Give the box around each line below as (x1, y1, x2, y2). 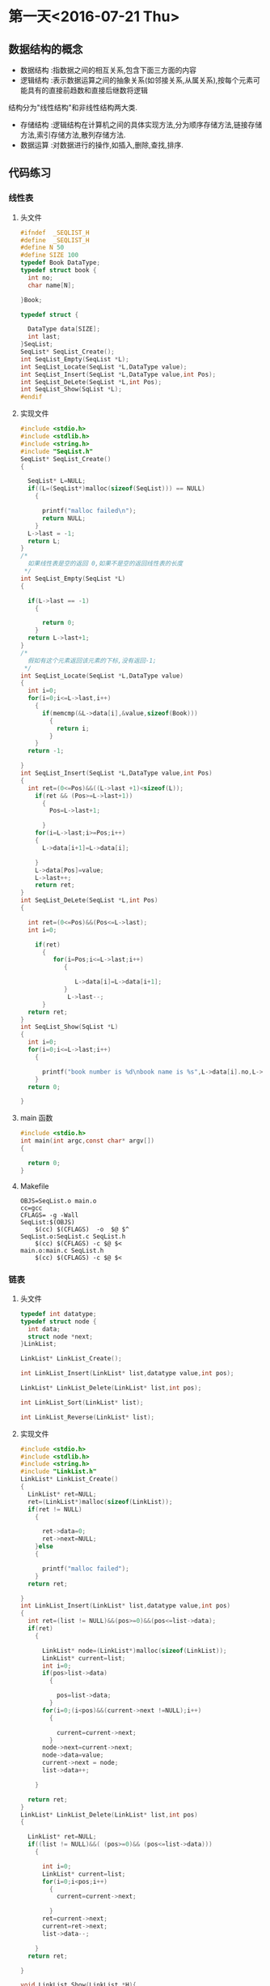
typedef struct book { (19, 267, 97, 275)
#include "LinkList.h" (19, 1467, 97, 1476)
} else (35, 1543, 54, 1551)
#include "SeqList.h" (19, 447, 93, 455)
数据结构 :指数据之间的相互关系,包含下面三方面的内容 (19, 66, 196, 75)
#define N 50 (19, 244, 65, 252)
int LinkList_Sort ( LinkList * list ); (19, 1399, 144, 1407)
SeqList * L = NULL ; (27, 477, 86, 485)
